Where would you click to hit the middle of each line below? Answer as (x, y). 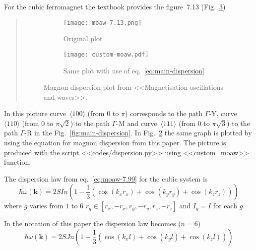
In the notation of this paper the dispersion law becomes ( (93, 223)
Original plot (83, 38)
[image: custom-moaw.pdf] (106, 54)
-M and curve (137, 123)
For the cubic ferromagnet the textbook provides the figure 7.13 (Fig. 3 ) (115, 6)
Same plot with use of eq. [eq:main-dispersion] (134, 70)
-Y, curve (223, 113)
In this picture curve (35, 113)
